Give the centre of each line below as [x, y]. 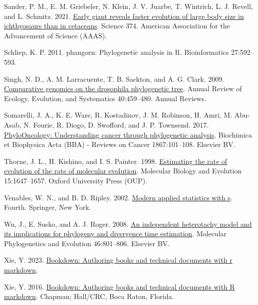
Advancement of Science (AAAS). [56, 35]
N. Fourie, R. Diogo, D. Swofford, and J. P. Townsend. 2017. [116, 124]
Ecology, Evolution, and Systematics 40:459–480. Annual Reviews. [105, 98]
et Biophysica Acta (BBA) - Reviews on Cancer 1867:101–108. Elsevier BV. [120, 144]
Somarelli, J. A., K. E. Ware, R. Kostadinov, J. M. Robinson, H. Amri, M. [118, 115]
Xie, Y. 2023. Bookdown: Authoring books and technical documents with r [118, 260]
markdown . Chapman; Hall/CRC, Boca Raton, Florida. [89, 296]
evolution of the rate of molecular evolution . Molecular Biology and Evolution [123, 171]
